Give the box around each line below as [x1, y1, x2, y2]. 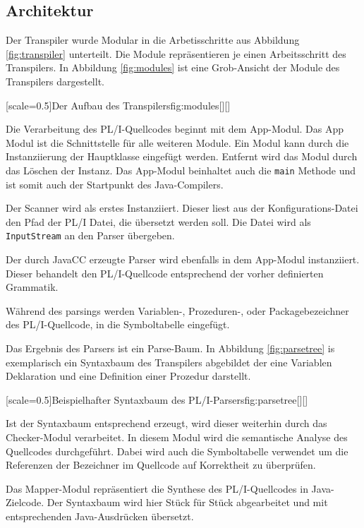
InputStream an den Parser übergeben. [6, 228, 175, 243]
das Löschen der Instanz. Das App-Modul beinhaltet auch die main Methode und [6, 162, 356, 177]
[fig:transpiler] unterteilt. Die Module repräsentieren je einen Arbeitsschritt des [6, 46, 346, 61]
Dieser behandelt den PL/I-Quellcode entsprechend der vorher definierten [6, 265, 324, 280]
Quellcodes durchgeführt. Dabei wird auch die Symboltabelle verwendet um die [6, 443, 348, 458]
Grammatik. [6, 280, 59, 294]
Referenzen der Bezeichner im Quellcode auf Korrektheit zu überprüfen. [6, 457, 316, 472]
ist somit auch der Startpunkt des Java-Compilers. [6, 176, 224, 191]
